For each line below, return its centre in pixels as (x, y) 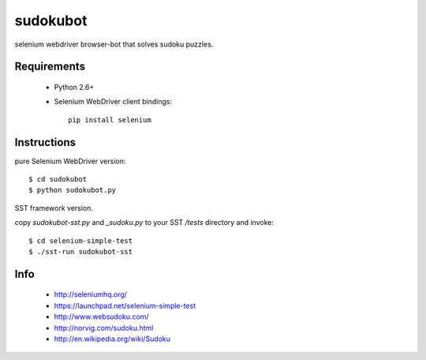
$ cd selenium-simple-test (81, 240)
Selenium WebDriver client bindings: (113, 102)
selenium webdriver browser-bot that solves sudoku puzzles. (114, 44)
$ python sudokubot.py (73, 190)
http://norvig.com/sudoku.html (104, 328)
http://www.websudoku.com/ (101, 317)
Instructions (45, 142)
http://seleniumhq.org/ (91, 294)
